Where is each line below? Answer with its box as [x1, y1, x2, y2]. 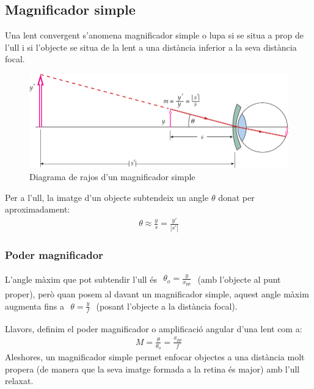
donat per [218, 191, 255, 203]
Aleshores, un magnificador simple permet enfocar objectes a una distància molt [5, 351, 305, 363]
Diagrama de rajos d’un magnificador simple [29, 170, 195, 183]
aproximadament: [5, 203, 70, 216]
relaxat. [5, 374, 34, 387]
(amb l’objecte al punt [197, 272, 281, 285]
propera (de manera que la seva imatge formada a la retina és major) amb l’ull [5, 362, 300, 375]
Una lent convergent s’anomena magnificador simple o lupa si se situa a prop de [5, 29, 304, 42]
